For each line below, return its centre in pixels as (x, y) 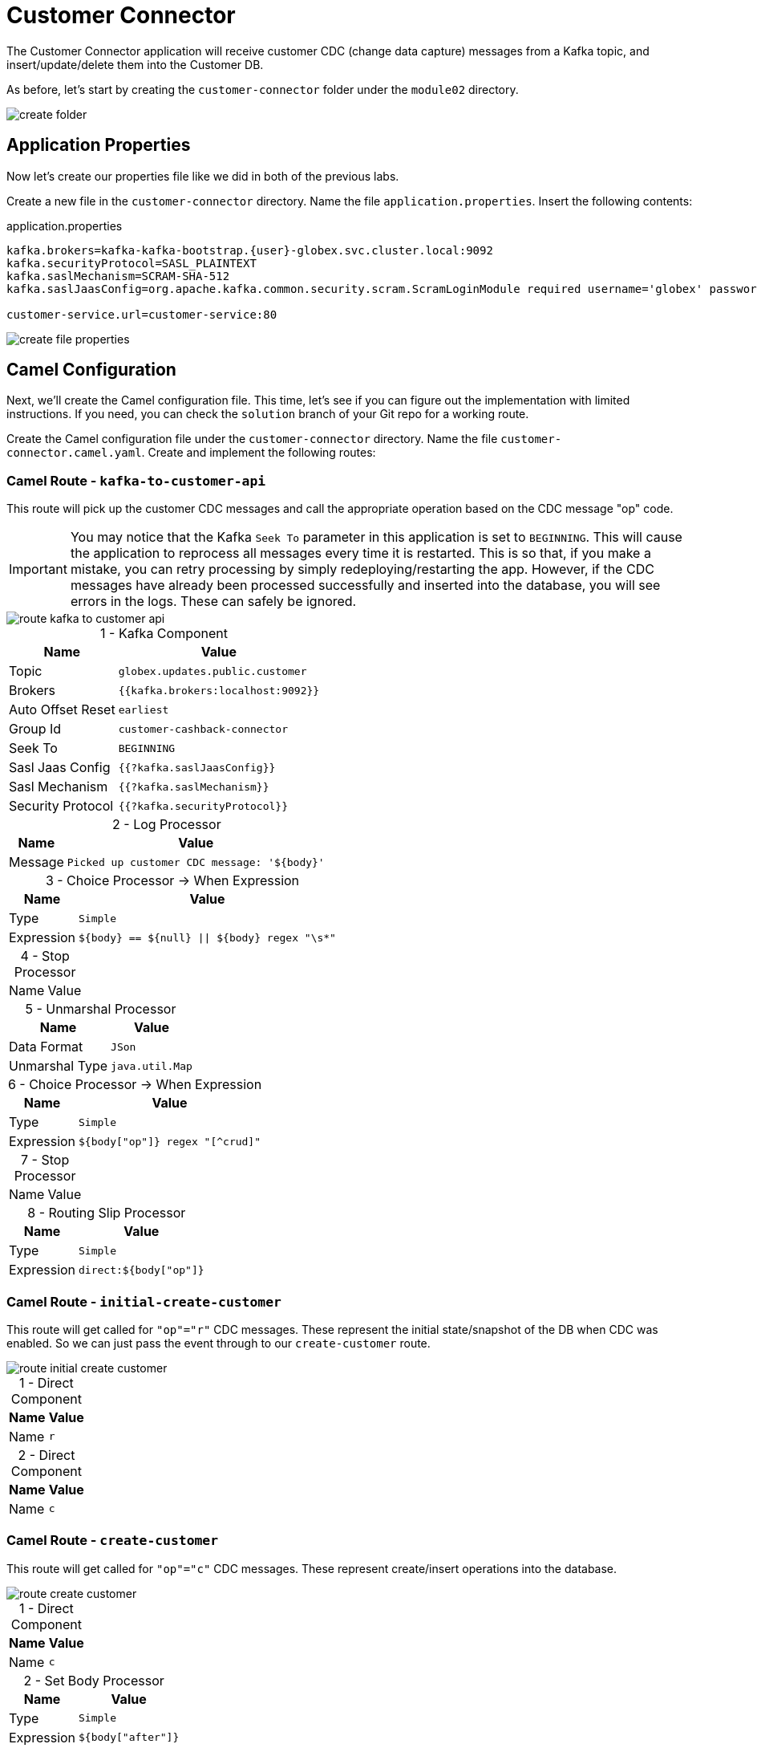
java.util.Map (152, 1066)
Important (38, 569)
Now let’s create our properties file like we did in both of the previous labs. (203, 176)
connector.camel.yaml (74, 453)
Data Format (46, 1047)
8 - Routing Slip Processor (107, 1213)
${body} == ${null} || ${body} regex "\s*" (207, 937)
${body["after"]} (129, 1738)
